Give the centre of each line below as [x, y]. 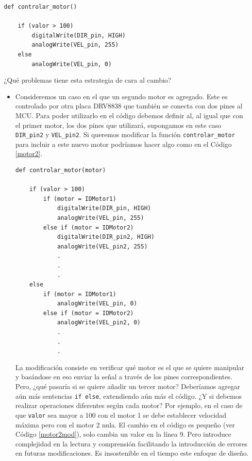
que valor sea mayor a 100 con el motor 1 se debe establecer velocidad [121, 415]
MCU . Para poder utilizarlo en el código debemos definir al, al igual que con [129, 115]
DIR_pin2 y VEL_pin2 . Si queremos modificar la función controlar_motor [125, 134]
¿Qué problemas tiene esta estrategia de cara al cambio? [88, 80]
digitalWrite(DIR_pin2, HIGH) [106, 237]
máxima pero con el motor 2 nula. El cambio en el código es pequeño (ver [125, 424]
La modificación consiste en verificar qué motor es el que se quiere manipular [130, 367]
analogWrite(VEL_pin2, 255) [102, 246]
